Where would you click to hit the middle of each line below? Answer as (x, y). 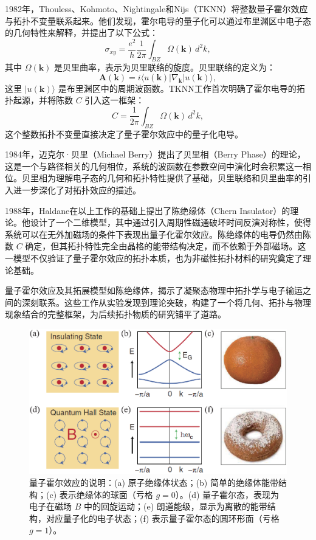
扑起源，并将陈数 (39, 100)
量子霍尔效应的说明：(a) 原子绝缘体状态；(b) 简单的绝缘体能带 (154, 482)
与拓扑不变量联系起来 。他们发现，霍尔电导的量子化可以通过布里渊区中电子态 (158, 20)
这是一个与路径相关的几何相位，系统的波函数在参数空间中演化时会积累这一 (154, 166)
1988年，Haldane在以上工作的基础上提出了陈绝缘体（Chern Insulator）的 (148, 210)
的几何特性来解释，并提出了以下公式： (81, 33)
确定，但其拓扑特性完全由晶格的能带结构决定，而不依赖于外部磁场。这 (166, 246)
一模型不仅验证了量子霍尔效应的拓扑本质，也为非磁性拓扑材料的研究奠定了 (154, 258)
